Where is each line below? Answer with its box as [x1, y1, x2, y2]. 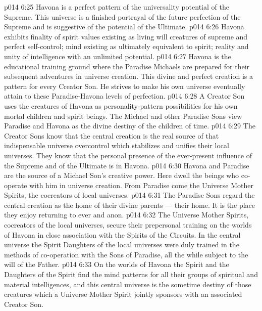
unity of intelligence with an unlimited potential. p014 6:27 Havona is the [4, 51, 231, 61]
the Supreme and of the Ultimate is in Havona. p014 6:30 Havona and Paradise [4, 160, 249, 170]
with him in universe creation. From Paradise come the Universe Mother [29, 180, 253, 190]
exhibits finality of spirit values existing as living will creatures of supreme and [4, 31, 248, 41]
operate [4, 180, 27, 190]
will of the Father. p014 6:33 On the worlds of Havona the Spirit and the [4, 259, 229, 270]
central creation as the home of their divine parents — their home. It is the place [4, 199, 255, 210]
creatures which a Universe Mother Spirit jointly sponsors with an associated [4, 289, 242, 299]
